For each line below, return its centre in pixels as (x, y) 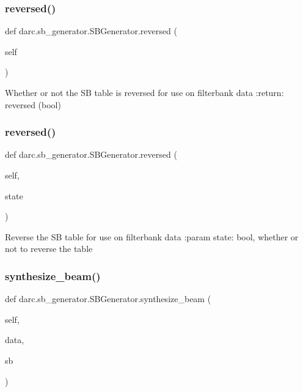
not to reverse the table (49, 249)
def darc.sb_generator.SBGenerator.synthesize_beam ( (108, 299)
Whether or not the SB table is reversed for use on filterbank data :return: (144, 92)
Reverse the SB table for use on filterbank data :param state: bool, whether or (152, 236)
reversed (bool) (33, 104)
